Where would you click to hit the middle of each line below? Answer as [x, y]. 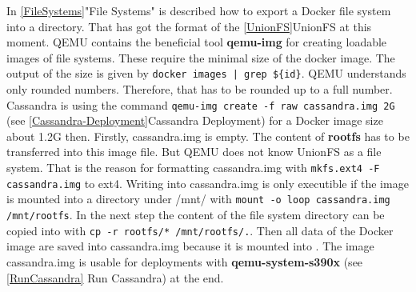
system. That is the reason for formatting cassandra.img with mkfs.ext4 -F [193, 168]
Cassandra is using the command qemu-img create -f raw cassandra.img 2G [201, 104]
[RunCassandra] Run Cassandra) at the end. [115, 277]
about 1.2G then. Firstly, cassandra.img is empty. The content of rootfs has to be [208, 136]
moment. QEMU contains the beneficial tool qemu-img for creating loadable [197, 42]
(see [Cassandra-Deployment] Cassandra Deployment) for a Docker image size [195, 120]
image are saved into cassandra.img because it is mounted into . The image [190, 246]
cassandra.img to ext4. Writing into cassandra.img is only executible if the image [208, 183]
